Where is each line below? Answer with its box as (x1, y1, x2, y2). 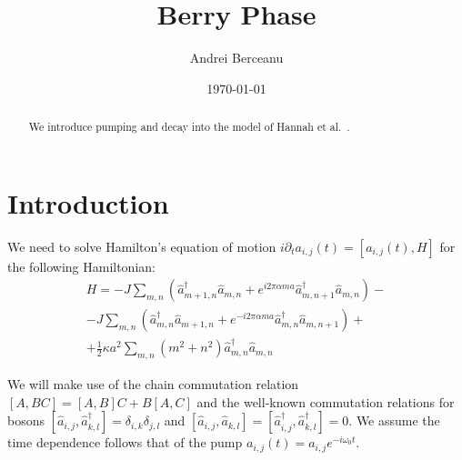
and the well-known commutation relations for (196, 392, 455, 411)
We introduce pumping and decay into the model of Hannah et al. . (28, 119, 350, 135)
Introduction (7, 184, 169, 221)
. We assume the (348, 411, 440, 430)
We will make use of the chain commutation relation (7, 374, 299, 393)
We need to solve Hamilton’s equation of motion (7, 236, 276, 255)
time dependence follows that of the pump (7, 433, 243, 452)
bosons (7, 411, 45, 430)
